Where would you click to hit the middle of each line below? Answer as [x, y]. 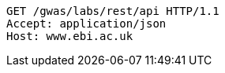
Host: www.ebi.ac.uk [70, 36]
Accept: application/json [86, 24]
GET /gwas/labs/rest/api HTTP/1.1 [113, 11]
